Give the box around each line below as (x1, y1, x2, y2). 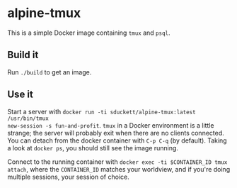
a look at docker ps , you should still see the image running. (7, 143, 179, 152)
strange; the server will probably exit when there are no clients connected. (7, 128, 224, 137)
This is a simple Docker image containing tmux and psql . (7, 28, 171, 37)
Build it (7, 49, 39, 61)
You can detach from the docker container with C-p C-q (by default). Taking (7, 136, 228, 145)
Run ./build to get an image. (7, 67, 92, 76)
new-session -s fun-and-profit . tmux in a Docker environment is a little (7, 121, 214, 129)
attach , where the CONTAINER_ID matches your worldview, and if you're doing (7, 165, 231, 173)
